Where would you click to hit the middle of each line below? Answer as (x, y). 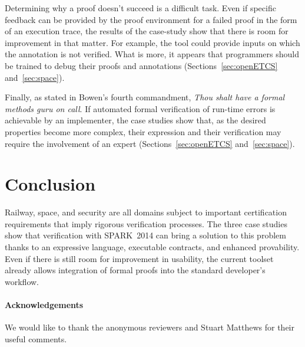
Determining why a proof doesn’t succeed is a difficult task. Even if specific (140, 8)
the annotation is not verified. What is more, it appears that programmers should (152, 54)
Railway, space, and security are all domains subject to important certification (146, 212)
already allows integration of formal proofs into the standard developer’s (135, 270)
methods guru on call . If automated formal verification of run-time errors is (140, 108)
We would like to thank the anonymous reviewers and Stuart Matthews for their (150, 327)
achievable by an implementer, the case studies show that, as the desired (135, 120)
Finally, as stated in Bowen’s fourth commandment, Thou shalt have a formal (145, 97)
